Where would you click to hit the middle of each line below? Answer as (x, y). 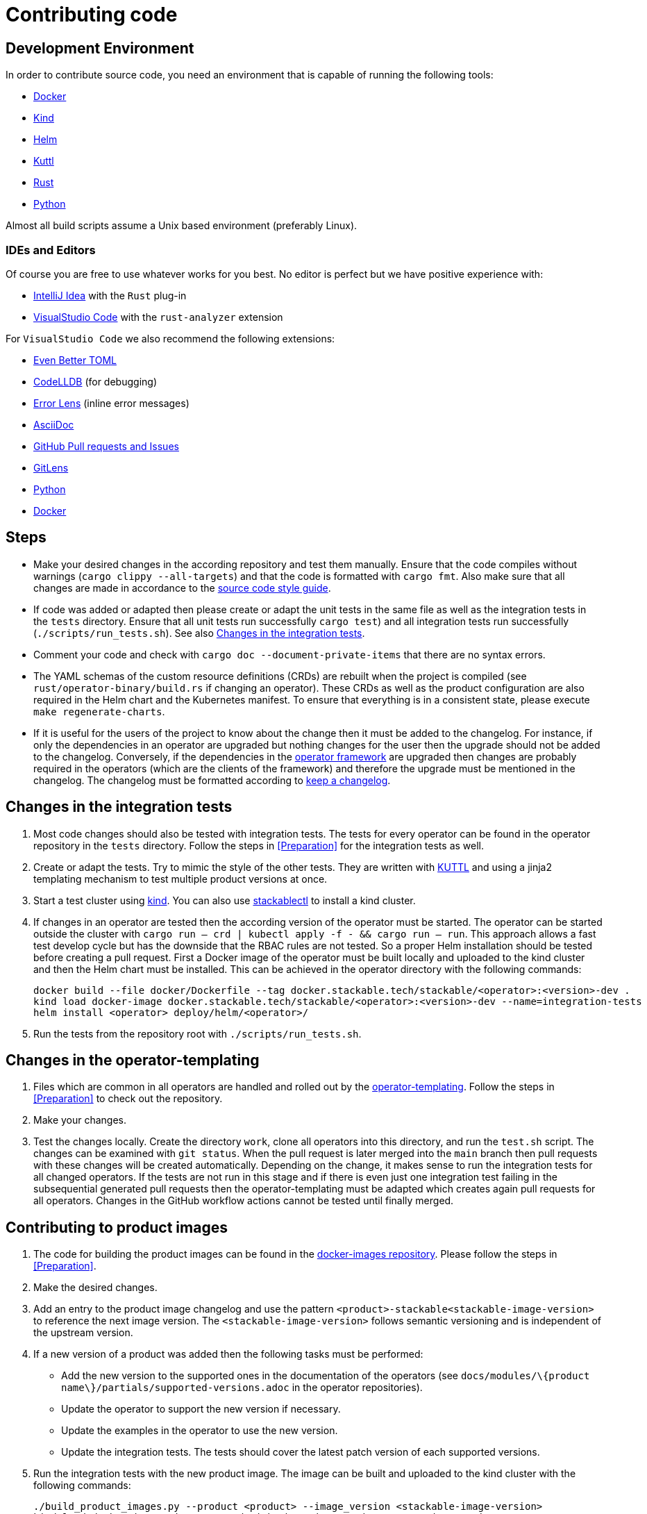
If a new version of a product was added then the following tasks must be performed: (228, 1354)
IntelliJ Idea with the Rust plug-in (110, 295)
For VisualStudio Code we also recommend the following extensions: (170, 338)
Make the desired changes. (95, 1288)
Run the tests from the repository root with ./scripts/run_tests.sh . (198, 1033)
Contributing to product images (117, 1227)
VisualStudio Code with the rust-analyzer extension (158, 317)
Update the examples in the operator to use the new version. (200, 1431)
